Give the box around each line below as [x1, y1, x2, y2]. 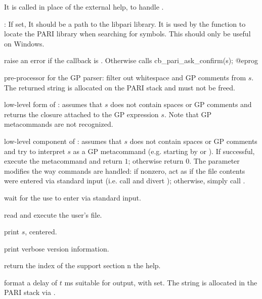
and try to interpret [4, 145, 65, 156]
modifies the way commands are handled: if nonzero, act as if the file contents [4, 165, 245, 176]
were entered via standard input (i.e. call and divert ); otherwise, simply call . [4, 175, 245, 186]
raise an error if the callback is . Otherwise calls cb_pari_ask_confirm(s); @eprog [4, 55, 258, 66]
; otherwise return [128, 156, 184, 166]
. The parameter [189, 156, 240, 166]
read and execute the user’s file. [4, 209, 102, 220]
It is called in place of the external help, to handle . [4, 2, 164, 12]
